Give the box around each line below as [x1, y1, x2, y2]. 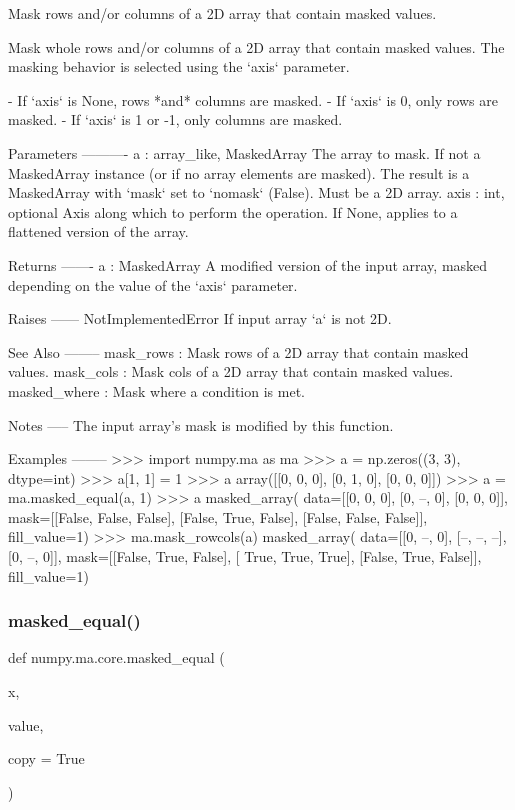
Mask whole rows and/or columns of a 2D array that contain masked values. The [8, 36, 505, 57]
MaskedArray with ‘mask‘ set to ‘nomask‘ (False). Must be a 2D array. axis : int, [8, 182, 505, 203]
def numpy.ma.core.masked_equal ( [8, 647, 225, 668]
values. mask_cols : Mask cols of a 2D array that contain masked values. [8, 361, 454, 382]
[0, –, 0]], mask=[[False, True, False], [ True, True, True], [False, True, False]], [8, 546, 482, 567]
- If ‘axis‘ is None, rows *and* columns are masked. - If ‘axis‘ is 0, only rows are [8, 89, 498, 110]
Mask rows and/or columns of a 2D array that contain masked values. [8, 3, 437, 23]
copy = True [8, 748, 85, 769]
